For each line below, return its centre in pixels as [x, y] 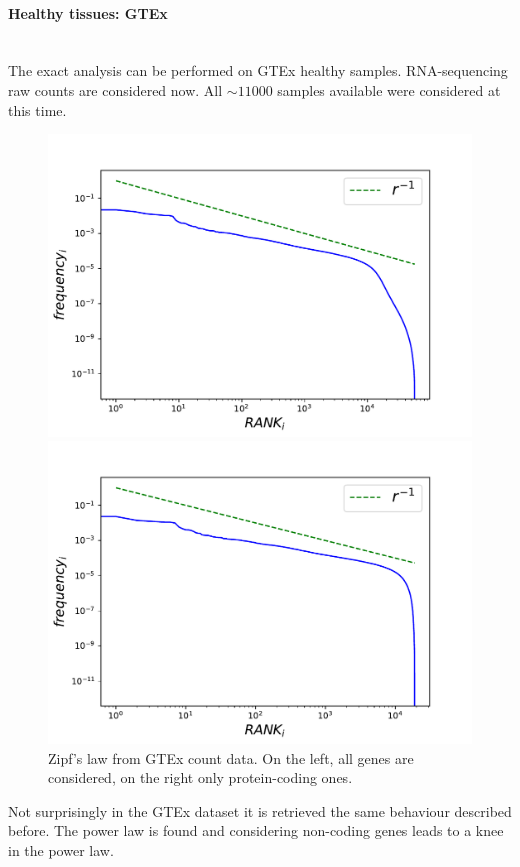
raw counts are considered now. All [115, 89]
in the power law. [61, 850]
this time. [37, 109]
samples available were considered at [389, 89]
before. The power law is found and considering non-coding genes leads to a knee [256, 830]
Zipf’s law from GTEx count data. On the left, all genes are [231, 757]
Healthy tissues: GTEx [88, 12]
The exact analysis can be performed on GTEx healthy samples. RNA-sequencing [258, 70]
